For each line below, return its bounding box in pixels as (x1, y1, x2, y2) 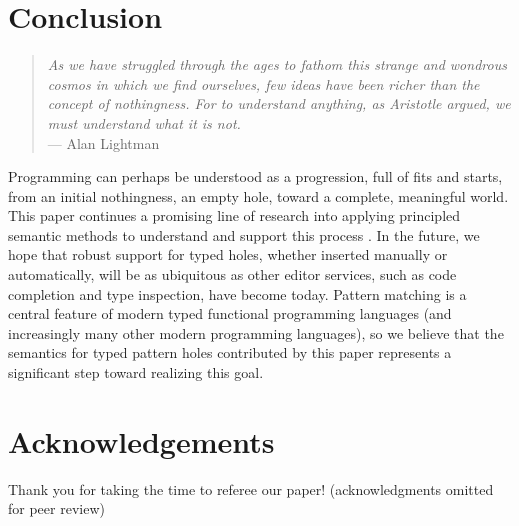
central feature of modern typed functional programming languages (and (8, 303, 452, 324)
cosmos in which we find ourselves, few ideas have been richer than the (47, 73, 480, 94)
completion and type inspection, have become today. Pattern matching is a (8, 283, 467, 304)
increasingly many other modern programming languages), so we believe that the (8, 322, 504, 343)
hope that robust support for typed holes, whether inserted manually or (8, 244, 448, 265)
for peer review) (8, 498, 105, 519)
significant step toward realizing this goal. (8, 362, 264, 383)
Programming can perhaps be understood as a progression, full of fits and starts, (8, 166, 503, 187)
